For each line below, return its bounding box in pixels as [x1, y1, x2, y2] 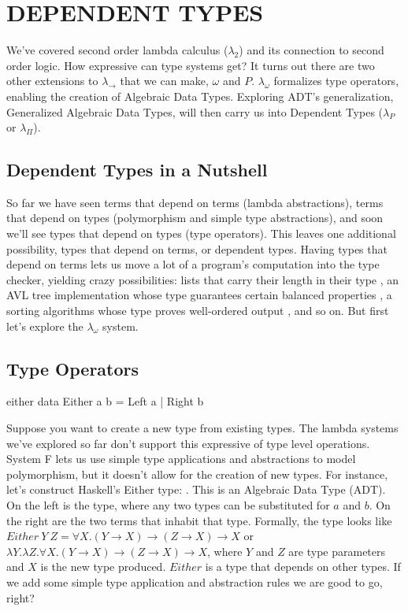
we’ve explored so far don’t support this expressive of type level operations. [6, 435, 370, 451]
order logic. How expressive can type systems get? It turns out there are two [6, 57, 375, 73]
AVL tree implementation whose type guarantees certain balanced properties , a [6, 287, 392, 303]
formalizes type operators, [273, 72, 399, 89]
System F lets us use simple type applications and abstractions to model [6, 450, 356, 467]
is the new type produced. [40, 558, 166, 575]
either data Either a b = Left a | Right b [6, 393, 204, 409]
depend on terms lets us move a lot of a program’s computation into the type [6, 256, 380, 272]
